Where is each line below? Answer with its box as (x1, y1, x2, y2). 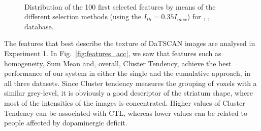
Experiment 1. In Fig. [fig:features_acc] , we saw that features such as (4, 48, 221, 58)
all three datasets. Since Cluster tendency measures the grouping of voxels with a (4, 77, 257, 88)
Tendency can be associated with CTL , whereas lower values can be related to (4, 107, 247, 118)
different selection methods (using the (24, 11, 142, 22)
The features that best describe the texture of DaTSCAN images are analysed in (4, 38, 255, 49)
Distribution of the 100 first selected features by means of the (24, 1, 216, 12)
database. (24, 21, 54, 31)
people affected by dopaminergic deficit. (4, 117, 127, 128)
